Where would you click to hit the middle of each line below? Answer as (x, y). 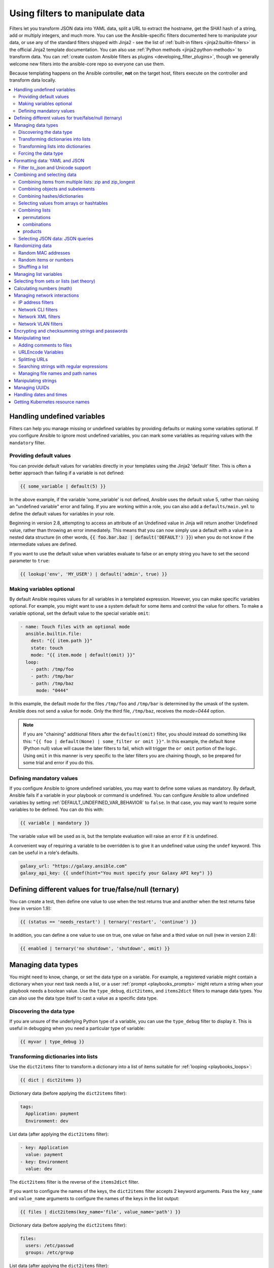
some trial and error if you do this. (58, 762)
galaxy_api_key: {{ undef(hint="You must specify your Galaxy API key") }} (116, 873)
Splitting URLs (33, 359)
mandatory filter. (27, 443)
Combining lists (35, 210)
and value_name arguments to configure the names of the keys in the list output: (94, 1198)
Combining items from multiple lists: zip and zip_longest (77, 182)
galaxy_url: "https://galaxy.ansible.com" (74, 866)
